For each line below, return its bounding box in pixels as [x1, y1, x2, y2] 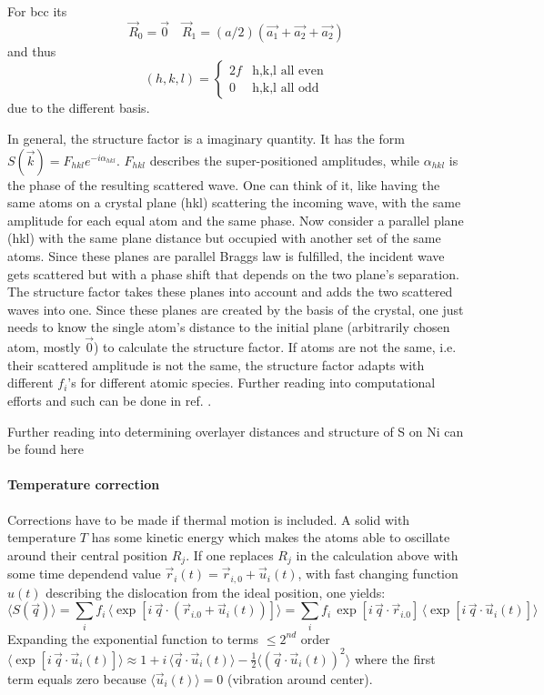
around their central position [7, 545, 168, 564]
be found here [7, 439, 85, 458]
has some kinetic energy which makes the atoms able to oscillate [91, 528, 450, 547]
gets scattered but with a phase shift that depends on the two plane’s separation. [7, 264, 459, 283]
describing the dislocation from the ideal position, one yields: [45, 582, 386, 601]
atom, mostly [7, 337, 81, 357]
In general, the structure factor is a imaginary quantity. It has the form [7, 129, 405, 147]
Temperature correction [7, 475, 160, 494]
